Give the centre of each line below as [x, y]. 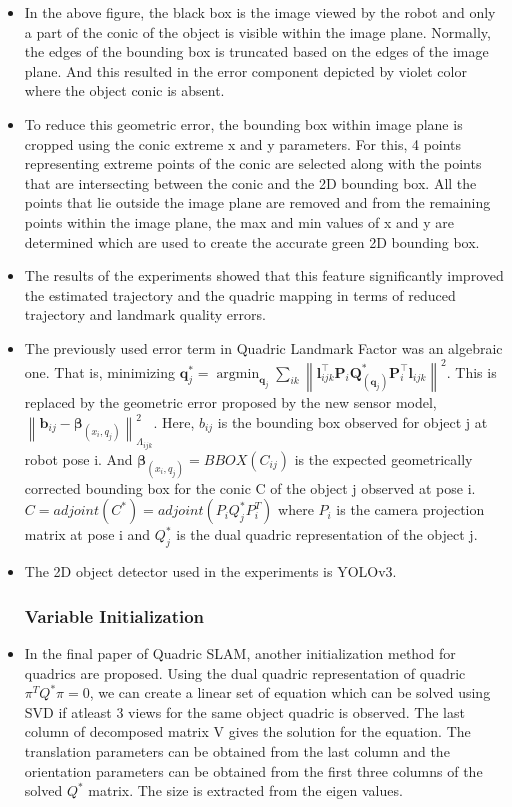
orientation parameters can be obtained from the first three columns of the [253, 770]
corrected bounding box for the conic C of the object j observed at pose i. [250, 487]
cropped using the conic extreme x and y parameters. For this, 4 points [243, 143]
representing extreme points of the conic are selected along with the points [253, 163]
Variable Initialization [114, 615]
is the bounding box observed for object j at [352, 421]
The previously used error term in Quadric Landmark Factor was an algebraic [263, 347]
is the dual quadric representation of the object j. [327, 534]
